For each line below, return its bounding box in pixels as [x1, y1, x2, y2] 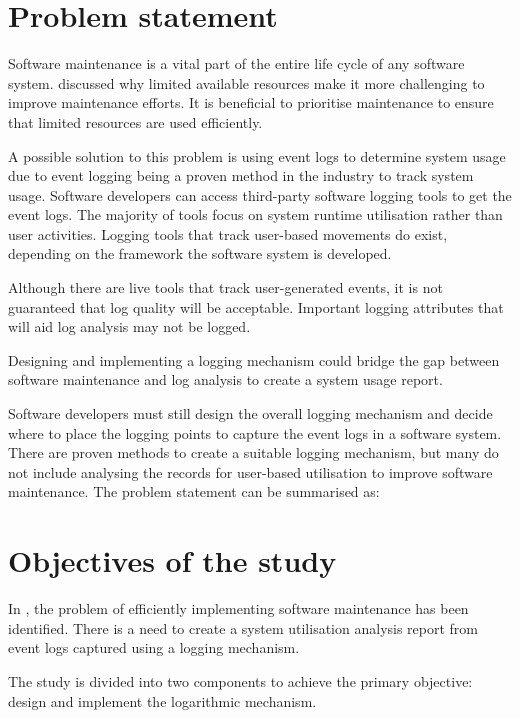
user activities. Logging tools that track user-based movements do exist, [8, 223, 448, 244]
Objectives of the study [8, 540, 337, 581]
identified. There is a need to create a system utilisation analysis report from [8, 617, 479, 638]
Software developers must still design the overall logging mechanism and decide [8, 403, 493, 424]
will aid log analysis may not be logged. [8, 316, 251, 337]
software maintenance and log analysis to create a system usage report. [8, 369, 443, 390]
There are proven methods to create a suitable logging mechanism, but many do [8, 442, 499, 463]
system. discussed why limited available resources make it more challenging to [8, 72, 485, 93]
